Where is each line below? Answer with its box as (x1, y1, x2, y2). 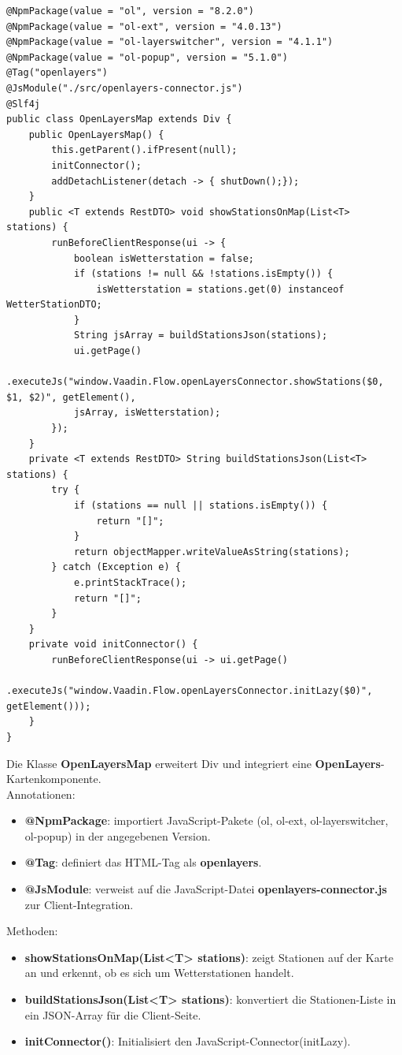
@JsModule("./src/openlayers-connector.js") (6, 82, 243, 94)
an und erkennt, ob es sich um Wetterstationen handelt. (24, 964, 294, 981)
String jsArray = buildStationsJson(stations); (73, 330, 328, 341)
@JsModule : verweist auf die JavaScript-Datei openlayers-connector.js (24, 881, 387, 897)
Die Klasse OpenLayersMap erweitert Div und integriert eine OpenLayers (6, 755, 381, 771)
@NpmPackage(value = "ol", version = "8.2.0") (6, 6, 254, 17)
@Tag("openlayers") (6, 67, 108, 79)
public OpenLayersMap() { (28, 129, 164, 140)
